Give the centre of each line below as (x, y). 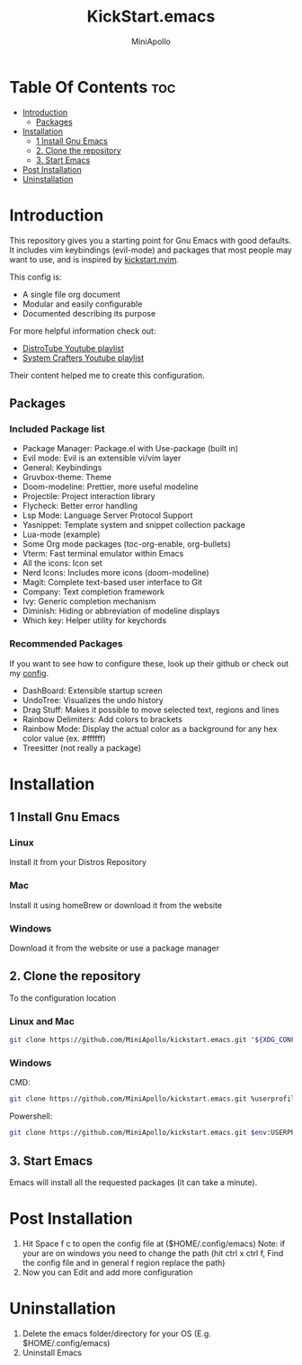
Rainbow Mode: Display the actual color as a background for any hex (150, 728)
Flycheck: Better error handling (80, 506)
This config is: (36, 277)
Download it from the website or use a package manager (115, 948)
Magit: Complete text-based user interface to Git (112, 583)
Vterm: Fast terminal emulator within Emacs (103, 554)
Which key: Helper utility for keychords (94, 620)
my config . (29, 673)
